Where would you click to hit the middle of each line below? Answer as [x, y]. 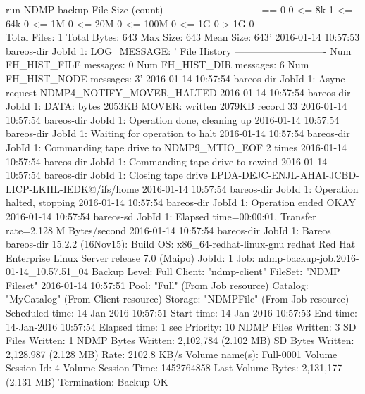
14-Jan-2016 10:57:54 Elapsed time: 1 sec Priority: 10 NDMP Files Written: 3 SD [181, 326]
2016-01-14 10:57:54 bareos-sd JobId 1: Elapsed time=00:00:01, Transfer [161, 216]
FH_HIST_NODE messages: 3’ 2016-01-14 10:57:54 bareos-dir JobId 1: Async [175, 78]
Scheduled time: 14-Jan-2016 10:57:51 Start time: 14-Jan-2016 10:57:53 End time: [181, 313]
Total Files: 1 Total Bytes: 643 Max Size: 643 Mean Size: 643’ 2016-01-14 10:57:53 [183, 37]
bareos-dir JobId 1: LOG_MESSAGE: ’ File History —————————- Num [179, 50]
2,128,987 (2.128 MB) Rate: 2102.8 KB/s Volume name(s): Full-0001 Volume [172, 354]
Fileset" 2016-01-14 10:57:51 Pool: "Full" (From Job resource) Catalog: [157, 285]
